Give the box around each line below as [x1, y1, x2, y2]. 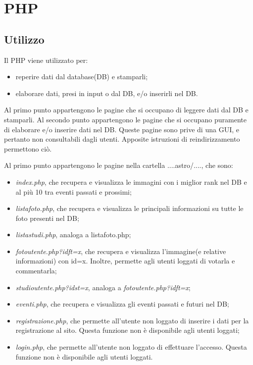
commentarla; [15, 265, 57, 276]
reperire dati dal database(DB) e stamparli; [15, 71, 148, 82]
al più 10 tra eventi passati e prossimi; [15, 186, 132, 197]
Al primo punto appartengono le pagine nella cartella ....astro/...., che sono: [4, 160, 233, 170]
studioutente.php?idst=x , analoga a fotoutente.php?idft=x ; [15, 282, 191, 292]
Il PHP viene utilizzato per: [4, 54, 88, 65]
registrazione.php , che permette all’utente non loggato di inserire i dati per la [15, 315, 249, 325]
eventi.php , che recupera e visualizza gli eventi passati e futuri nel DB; [15, 299, 229, 309]
